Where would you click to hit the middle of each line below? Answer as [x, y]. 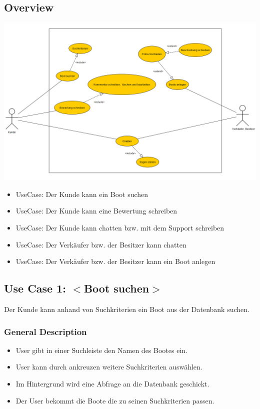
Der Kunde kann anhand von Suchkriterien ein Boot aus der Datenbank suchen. [127, 309]
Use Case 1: [35, 288]
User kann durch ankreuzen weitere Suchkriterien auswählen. [109, 367]
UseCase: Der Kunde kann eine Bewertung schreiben [96, 211]
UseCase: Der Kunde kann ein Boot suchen [82, 194]
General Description [45, 331]
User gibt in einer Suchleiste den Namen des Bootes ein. [101, 350]
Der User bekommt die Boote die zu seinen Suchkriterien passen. [115, 400]
